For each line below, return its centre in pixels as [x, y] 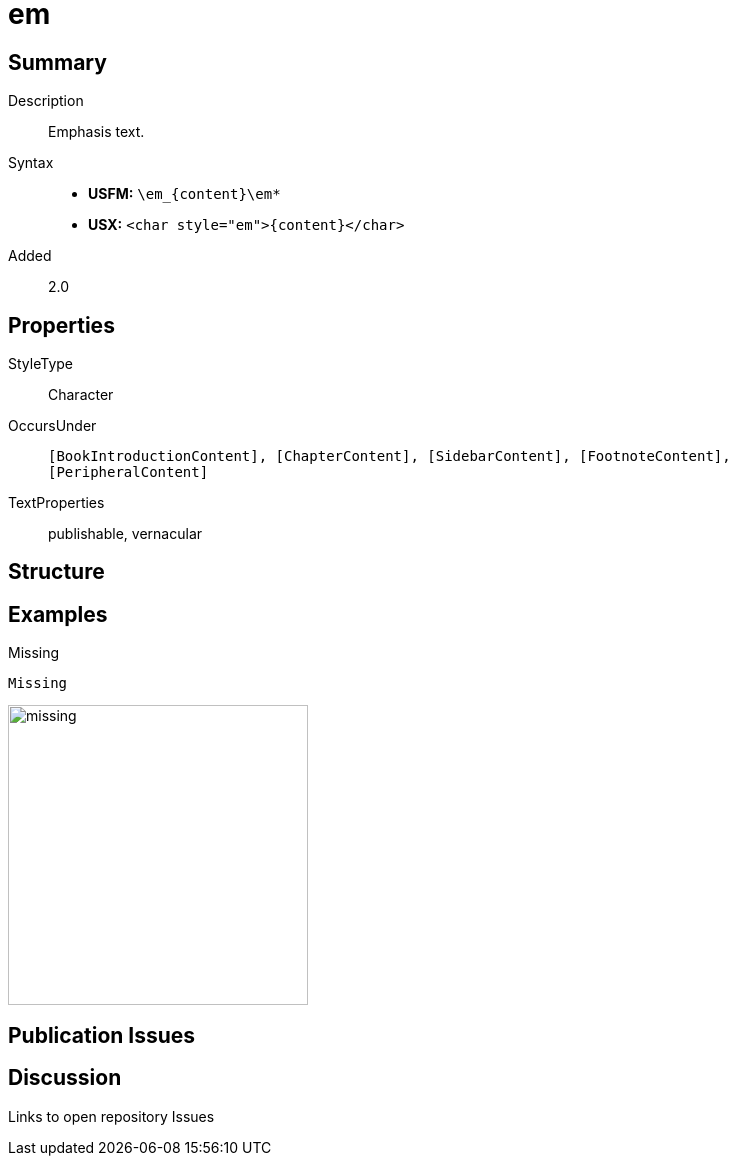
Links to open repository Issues [111, 1116]
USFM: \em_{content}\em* [184, 194]
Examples [58, 614]
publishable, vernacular [125, 534]
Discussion [65, 1078]
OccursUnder [52, 426]
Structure [56, 572]
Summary [57, 62]
